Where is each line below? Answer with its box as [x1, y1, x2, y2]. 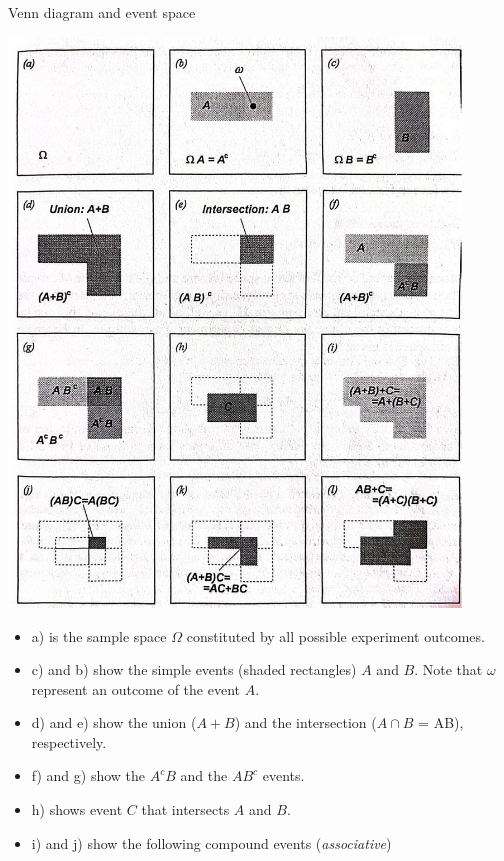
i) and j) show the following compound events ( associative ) [31, 832, 392, 853]
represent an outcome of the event [31, 678, 240, 699]
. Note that [414, 659, 483, 680]
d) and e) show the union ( [31, 712, 197, 733]
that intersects [141, 799, 230, 820]
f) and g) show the [31, 765, 146, 786]
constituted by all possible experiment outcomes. [186, 625, 485, 646]
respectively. [31, 731, 107, 752]
